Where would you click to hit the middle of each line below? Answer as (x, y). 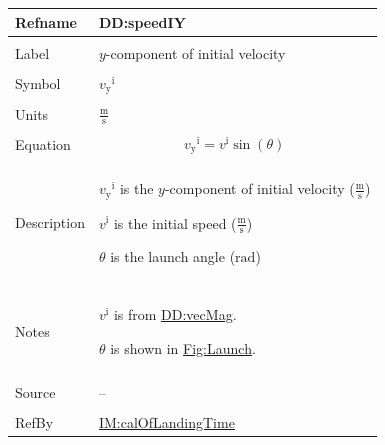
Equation (43, 143)
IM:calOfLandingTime (166, 422)
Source (35, 392)
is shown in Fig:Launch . (183, 348)
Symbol (38, 83)
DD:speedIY (142, 21)
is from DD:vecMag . (175, 314)
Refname (46, 21)
